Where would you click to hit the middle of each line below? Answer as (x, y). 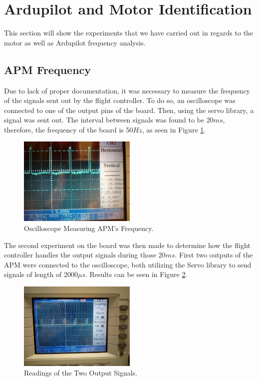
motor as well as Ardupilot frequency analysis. (75, 42)
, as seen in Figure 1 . (174, 129)
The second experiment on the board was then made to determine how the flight (127, 245)
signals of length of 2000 (41, 274)
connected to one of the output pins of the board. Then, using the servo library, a (129, 110)
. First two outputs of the (214, 255)
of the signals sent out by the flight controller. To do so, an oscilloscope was (120, 100)
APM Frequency (48, 69)
